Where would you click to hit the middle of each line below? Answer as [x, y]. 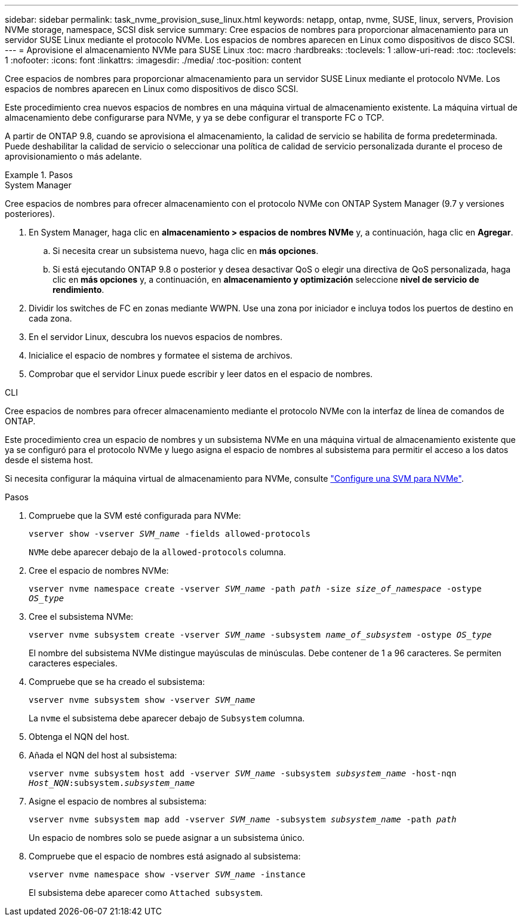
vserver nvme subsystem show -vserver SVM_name [142, 700]
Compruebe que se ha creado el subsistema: [117, 682]
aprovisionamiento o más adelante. [73, 156]
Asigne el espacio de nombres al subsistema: [118, 801]
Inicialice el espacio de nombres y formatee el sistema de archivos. [161, 355]
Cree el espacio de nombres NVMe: [99, 570]
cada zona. [50, 318]
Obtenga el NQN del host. [79, 737]
